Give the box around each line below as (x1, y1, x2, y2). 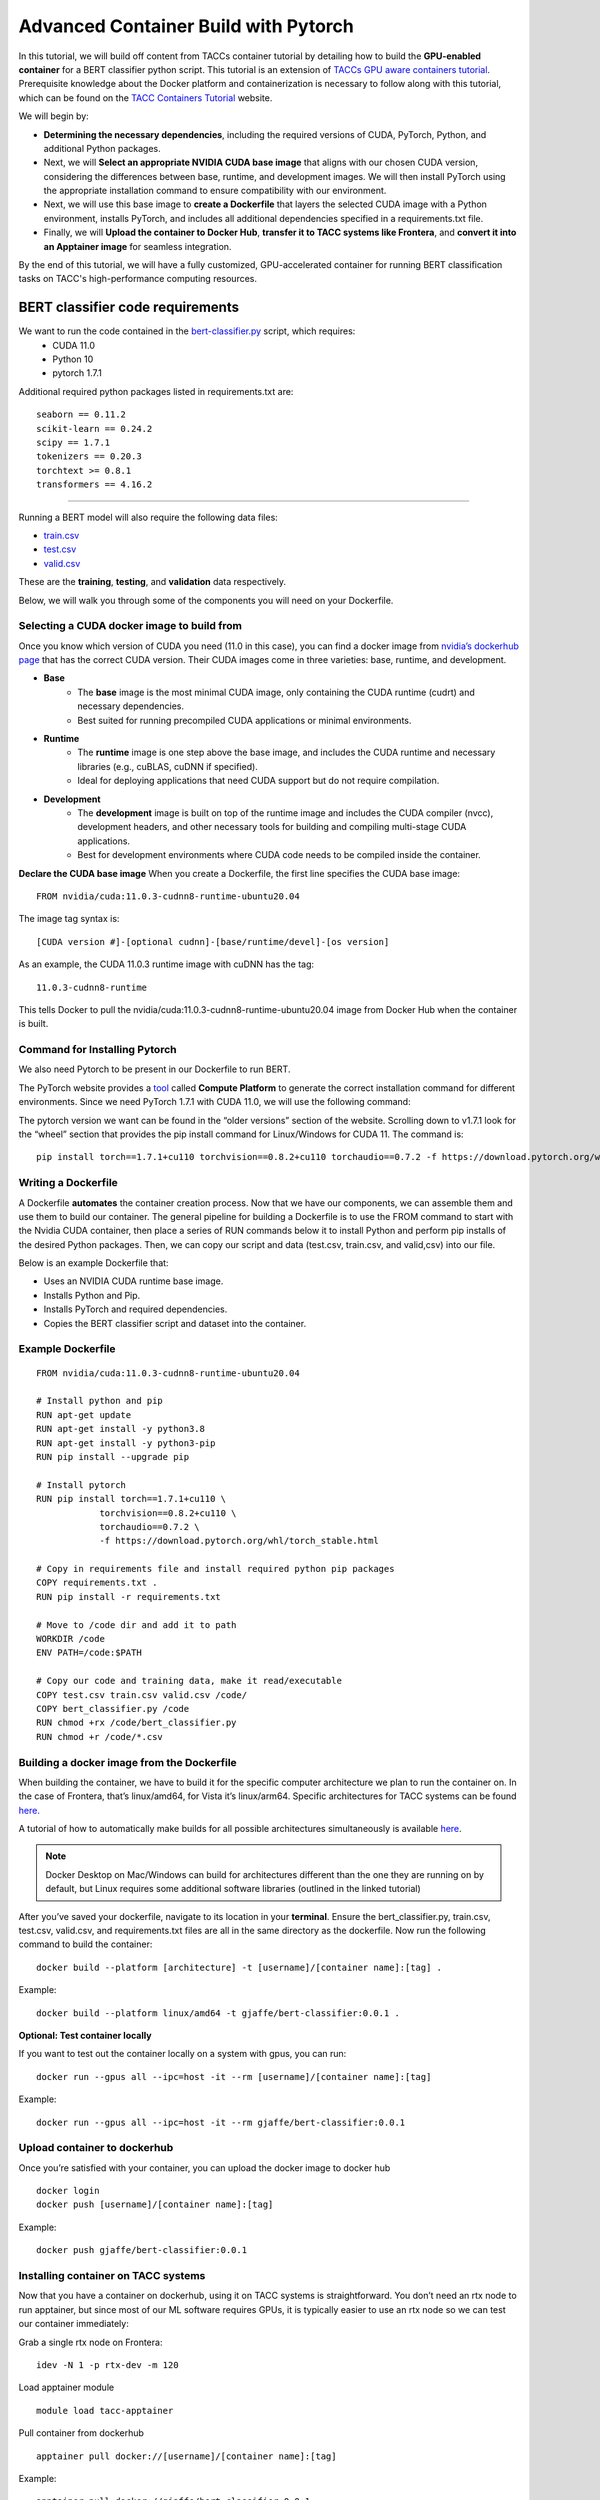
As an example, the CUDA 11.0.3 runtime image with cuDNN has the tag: (18, 958, 315, 970)
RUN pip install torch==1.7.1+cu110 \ (36, 1493, 227, 1505)
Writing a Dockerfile (18, 1176, 119, 1190)
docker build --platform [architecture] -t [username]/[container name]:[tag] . (36, 1961, 443, 1973)
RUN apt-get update (36, 1409, 132, 1420)
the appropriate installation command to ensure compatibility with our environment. (43, 185, 387, 197)
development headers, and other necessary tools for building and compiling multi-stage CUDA (77, 821, 467, 833)
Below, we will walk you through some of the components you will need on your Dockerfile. (18, 594, 394, 606)
